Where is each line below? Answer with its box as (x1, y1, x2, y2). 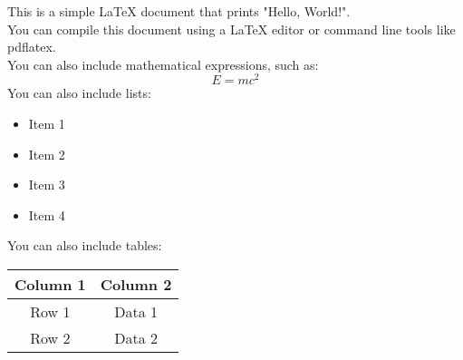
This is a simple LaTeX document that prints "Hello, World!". (7, 2, 351, 20)
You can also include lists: (7, 83, 151, 102)
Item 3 (28, 175, 65, 194)
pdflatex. (7, 37, 56, 56)
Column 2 (100, 274, 172, 296)
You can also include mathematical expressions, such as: (7, 54, 319, 73)
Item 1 (28, 114, 65, 133)
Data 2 (114, 327, 158, 349)
